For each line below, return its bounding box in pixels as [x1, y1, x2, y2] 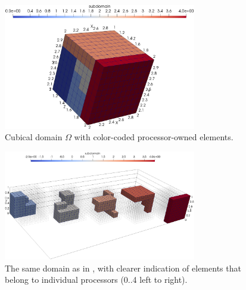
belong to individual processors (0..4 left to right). [5, 273, 188, 286]
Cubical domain [5, 131, 63, 143]
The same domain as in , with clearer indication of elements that [5, 261, 241, 274]
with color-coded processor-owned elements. [74, 131, 233, 143]
